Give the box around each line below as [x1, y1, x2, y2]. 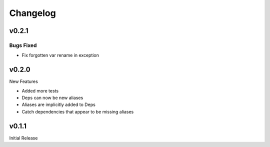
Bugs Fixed [9, 41, 37, 48]
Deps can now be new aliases [21, 95, 83, 100]
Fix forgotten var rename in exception [21, 52, 99, 58]
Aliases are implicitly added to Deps [21, 101, 96, 107]
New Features [9, 78, 38, 84]
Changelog [9, 7, 56, 18]
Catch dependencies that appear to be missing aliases [21, 108, 134, 114]
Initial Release [9, 135, 38, 141]
